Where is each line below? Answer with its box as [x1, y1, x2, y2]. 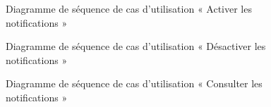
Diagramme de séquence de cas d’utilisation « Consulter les [6, 76, 263, 91]
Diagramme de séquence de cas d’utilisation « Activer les [6, 1, 252, 15]
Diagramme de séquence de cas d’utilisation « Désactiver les [6, 39, 266, 53]
